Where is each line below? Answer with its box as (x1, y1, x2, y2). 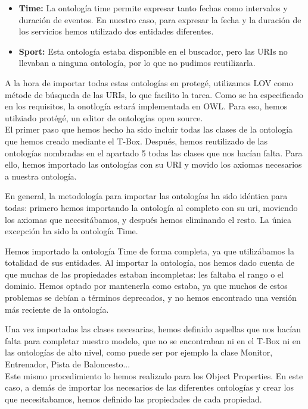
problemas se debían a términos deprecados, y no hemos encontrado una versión (5, 291, 297, 304)
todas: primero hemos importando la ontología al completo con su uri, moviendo (5, 201, 298, 213)
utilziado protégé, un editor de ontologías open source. (5, 111, 203, 124)
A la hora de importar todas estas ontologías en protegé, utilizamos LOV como (5, 76, 293, 89)
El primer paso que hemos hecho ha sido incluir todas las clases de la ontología (5, 123, 293, 136)
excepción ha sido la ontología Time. (5, 225, 138, 237)
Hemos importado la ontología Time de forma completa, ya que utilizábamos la (5, 244, 294, 257)
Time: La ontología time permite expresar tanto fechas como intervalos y (18, 2, 288, 14)
